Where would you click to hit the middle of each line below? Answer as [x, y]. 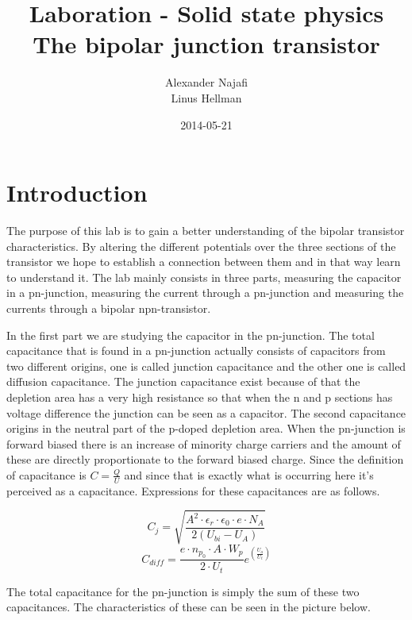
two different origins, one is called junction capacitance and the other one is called [206, 366]
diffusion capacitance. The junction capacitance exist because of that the [183, 381]
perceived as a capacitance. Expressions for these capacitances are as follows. [193, 490]
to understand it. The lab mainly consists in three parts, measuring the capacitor [204, 277]
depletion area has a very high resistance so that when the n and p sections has [200, 397]
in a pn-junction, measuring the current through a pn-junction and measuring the [205, 293]
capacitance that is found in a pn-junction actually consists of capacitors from [196, 350]
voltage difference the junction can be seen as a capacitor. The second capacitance [206, 412]
